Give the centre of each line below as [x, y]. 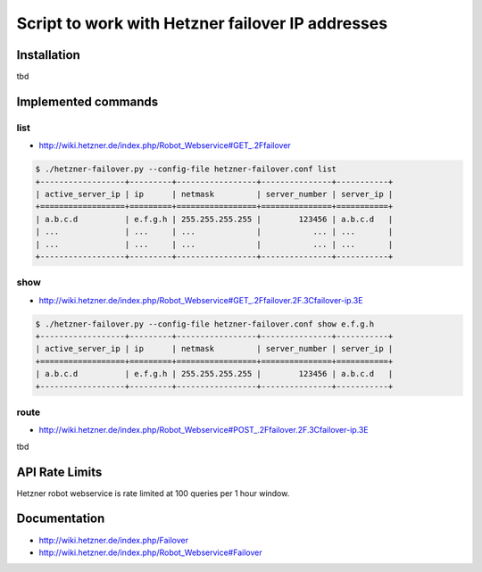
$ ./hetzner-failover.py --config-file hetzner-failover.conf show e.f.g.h [205, 324]
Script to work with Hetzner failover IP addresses [202, 23]
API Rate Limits [59, 472]
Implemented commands [87, 101]
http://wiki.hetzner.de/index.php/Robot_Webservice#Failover [150, 552]
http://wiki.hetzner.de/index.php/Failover [114, 540]
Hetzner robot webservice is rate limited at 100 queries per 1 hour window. [153, 493]
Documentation [61, 519]
